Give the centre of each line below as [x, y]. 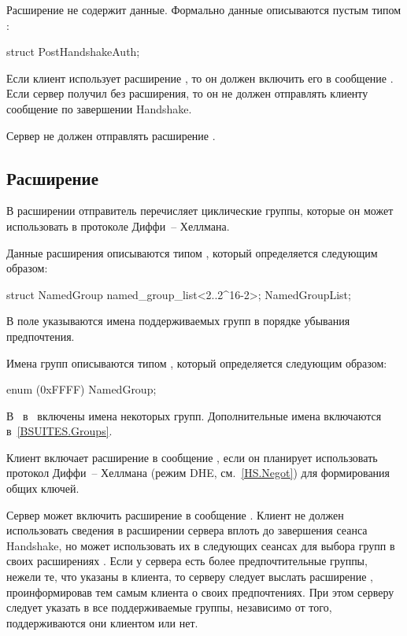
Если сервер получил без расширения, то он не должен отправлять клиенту [187, 93]
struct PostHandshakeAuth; [73, 52]
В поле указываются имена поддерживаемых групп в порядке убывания [178, 321]
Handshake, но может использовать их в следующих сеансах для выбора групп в [201, 545]
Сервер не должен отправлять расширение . [111, 135]
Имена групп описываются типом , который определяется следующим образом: [197, 362]
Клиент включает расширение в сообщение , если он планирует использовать [192, 457]
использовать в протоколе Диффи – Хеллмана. [118, 226]
